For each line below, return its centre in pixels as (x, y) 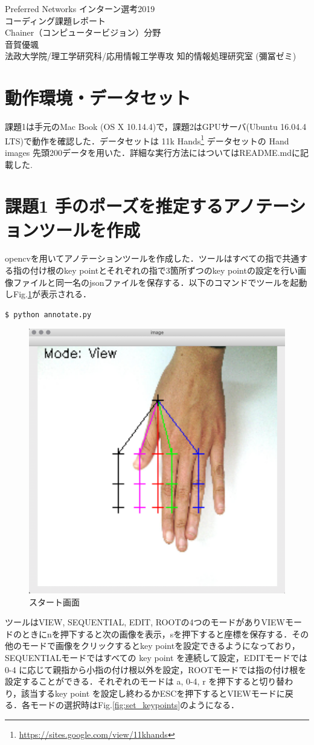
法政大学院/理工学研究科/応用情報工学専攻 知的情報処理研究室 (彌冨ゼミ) (151, 56)
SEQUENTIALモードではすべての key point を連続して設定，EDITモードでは (156, 658)
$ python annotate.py (48, 314)
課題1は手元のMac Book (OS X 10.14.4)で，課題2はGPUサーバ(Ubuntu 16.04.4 (156, 127)
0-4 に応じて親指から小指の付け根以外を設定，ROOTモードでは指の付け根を (156, 669)
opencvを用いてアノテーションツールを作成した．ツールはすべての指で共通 (152, 258)
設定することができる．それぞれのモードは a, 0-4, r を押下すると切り (141, 681)
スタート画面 (54, 601)
